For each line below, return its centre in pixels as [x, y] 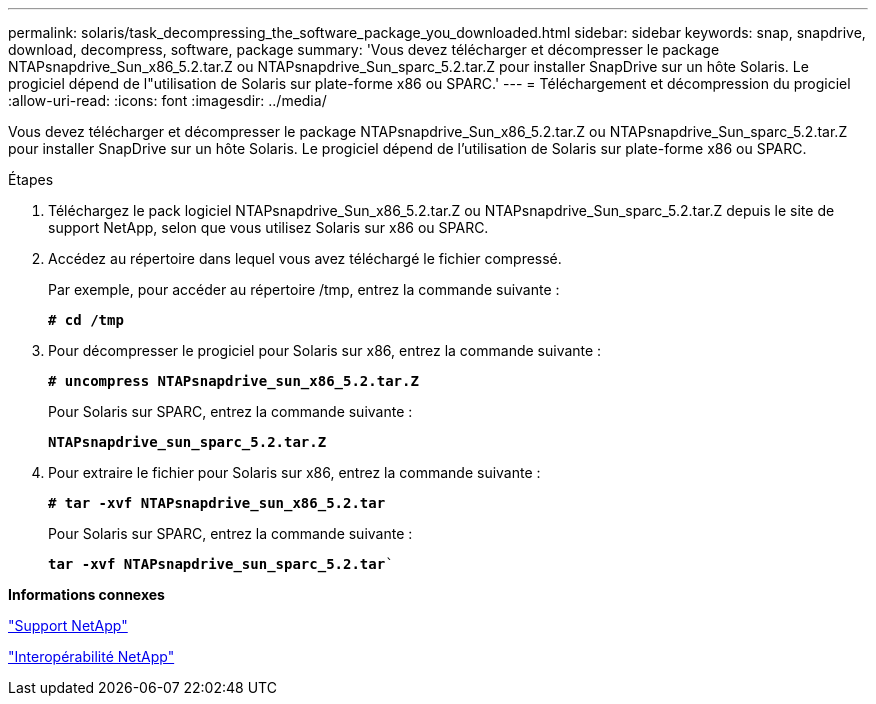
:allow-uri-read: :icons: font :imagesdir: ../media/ [167, 100]
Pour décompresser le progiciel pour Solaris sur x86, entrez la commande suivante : [325, 350]
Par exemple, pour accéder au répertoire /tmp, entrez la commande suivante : [304, 289]
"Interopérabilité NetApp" [91, 656]
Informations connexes [86, 594]
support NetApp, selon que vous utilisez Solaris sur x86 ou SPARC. [268, 227]
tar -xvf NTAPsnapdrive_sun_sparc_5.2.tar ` [221, 564]
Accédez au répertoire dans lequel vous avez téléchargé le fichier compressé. [305, 258]
